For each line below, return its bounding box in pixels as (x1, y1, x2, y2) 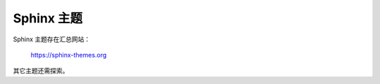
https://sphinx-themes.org (30, 50, 107, 59)
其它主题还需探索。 (13, 66, 69, 75)
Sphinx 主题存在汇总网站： (13, 35, 91, 43)
